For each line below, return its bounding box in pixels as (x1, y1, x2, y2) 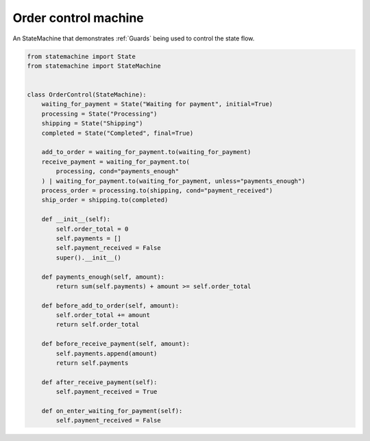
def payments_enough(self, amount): (41, 273, 164, 281)
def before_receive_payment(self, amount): (41, 340, 190, 348)
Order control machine (12, 10, 144, 25)
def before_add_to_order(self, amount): (41, 301, 180, 310)
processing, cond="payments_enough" (56, 168, 180, 175)
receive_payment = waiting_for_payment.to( (41, 157, 190, 166)
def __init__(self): (41, 216, 111, 223)
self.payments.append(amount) (56, 349, 158, 357)
